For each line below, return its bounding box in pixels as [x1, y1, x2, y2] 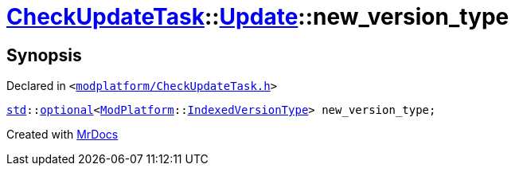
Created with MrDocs [6, 127, 119, 142]
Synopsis [6, 45, 82, 65]
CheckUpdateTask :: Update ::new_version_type [6, 3, 509, 30]
